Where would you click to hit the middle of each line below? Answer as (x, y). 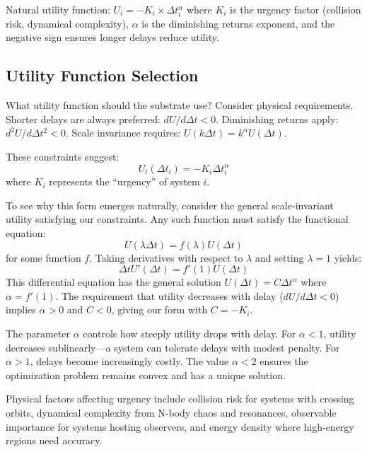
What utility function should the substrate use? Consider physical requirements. (180, 105)
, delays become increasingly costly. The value (129, 361)
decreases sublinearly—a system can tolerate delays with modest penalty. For (173, 347)
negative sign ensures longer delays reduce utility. (112, 37)
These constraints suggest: (63, 156)
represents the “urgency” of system (124, 181)
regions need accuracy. (54, 440)
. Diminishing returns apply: (277, 118)
